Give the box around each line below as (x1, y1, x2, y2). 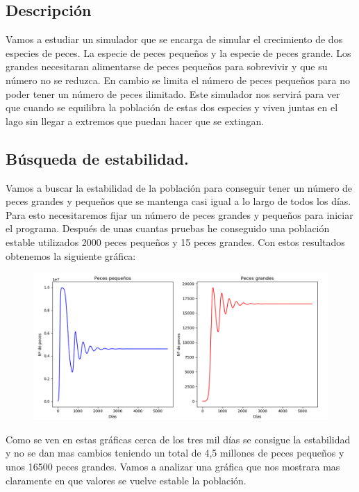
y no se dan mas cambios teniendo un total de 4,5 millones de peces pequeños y (6, 445, 344, 460)
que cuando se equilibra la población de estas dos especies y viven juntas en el (6, 100, 338, 115)
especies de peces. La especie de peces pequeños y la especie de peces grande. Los (6, 45, 351, 60)
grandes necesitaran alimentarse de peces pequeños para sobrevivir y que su (6, 59, 328, 74)
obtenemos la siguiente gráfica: (6, 248, 136, 263)
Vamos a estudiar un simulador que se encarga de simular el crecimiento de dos (6, 32, 343, 47)
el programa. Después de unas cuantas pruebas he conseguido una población (6, 221, 330, 236)
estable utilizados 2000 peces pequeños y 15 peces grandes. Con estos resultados (6, 234, 345, 249)
